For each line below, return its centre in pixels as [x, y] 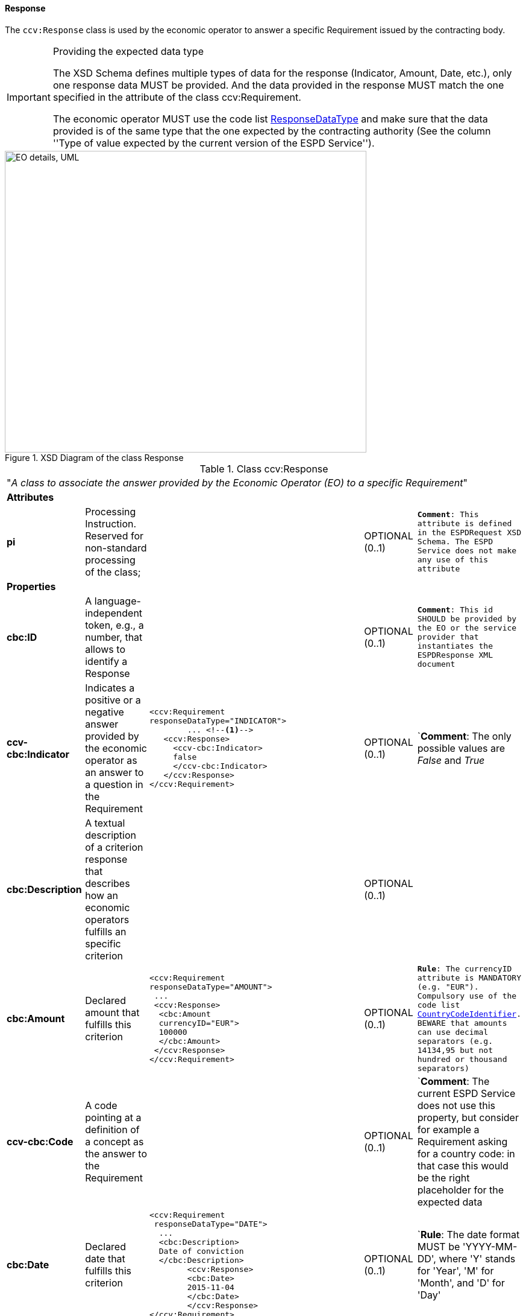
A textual [105, 823]
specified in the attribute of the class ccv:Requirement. [177, 97]
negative [105, 712]
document [436, 664]
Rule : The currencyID [465, 968]
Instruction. [111, 523]
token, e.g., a [114, 625]
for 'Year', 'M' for [456, 1270]
